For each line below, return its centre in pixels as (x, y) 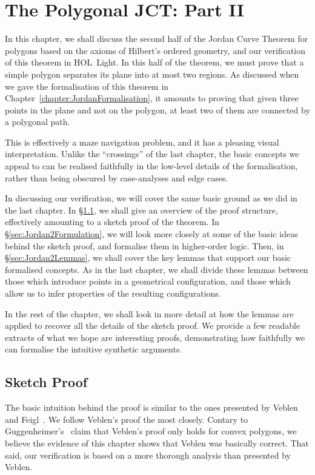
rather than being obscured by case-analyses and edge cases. (117, 177)
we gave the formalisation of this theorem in (87, 86)
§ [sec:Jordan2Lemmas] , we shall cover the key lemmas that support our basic (148, 258)
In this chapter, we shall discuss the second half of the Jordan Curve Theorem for (157, 39)
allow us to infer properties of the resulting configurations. (113, 293)
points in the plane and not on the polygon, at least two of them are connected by (157, 109)
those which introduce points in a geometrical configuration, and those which (148, 281)
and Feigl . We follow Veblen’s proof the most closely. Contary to (127, 419)
